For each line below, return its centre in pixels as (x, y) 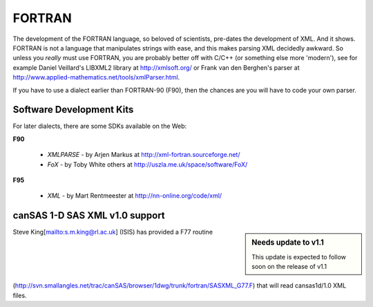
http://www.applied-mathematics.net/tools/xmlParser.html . (96, 77)
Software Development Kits (73, 110)
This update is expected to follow (299, 257)
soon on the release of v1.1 (289, 266)
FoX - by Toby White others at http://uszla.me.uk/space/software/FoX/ (147, 164)
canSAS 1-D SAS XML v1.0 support (89, 215)
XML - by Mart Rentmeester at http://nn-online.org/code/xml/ (135, 196)
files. (20, 295)
